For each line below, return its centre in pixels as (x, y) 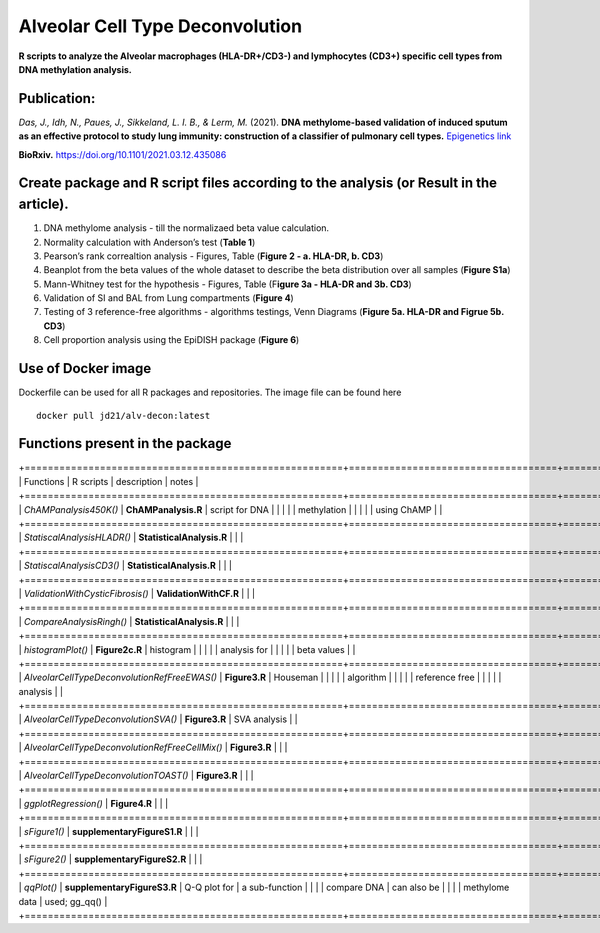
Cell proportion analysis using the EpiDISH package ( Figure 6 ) (171, 340)
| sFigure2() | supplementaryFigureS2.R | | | (110, 859)
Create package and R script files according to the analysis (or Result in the (258, 183)
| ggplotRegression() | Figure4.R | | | (93, 803)
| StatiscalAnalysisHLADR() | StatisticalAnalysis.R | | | (131, 537)
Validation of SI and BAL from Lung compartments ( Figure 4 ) (168, 298)
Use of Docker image (85, 368)
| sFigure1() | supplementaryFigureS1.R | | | (108, 831)
